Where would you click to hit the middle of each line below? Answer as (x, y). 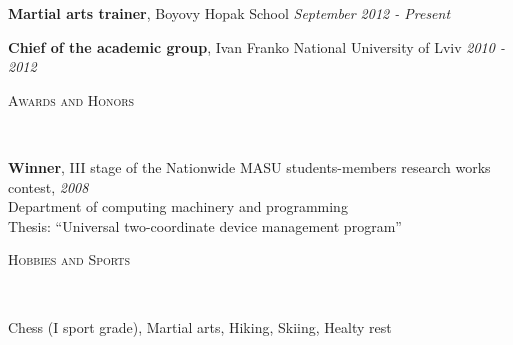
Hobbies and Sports (69, 259)
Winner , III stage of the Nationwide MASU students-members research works (249, 166)
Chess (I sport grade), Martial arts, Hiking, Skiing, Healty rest (200, 326)
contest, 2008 (48, 186)
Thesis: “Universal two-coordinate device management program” (205, 225)
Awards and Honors (71, 99)
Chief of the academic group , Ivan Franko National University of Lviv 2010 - (256, 46)
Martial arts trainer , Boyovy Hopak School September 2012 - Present (229, 13)
